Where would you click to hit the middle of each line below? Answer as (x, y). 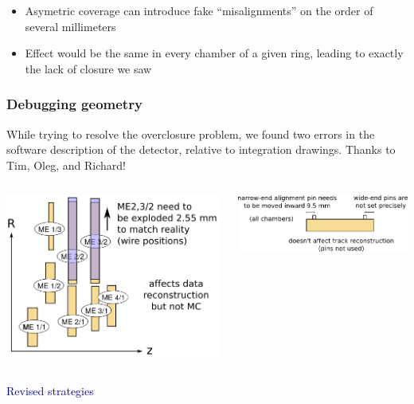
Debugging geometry (74, 104)
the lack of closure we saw (88, 68)
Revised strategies (50, 390)
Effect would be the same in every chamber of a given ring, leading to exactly (214, 53)
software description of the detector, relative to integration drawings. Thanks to (201, 149)
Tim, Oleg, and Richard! (66, 165)
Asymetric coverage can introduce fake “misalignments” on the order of (199, 10)
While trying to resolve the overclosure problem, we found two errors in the (191, 133)
